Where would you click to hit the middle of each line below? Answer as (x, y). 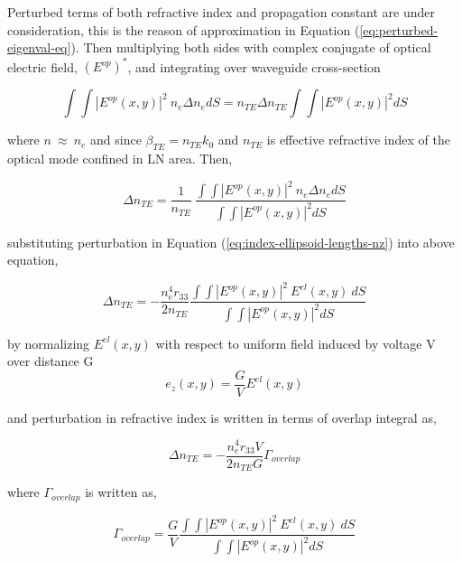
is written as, (121, 492)
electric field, (42, 66)
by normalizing (49, 343)
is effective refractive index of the (358, 140)
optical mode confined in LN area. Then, (120, 159)
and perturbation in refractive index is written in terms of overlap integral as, (222, 417)
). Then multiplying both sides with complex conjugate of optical (251, 47)
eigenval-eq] (39, 47)
